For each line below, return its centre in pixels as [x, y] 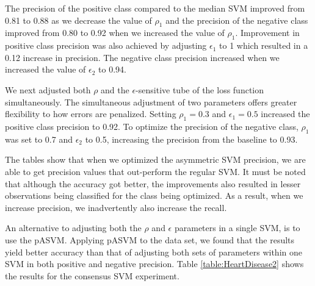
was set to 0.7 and [39, 139]
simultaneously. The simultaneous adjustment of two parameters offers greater [151, 102]
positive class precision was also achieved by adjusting [106, 45]
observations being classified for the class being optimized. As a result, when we [154, 195]
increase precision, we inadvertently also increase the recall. [116, 207]
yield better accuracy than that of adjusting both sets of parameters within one [154, 252]
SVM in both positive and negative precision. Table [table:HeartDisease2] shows [154, 264]
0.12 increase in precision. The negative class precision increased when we [142, 57]
